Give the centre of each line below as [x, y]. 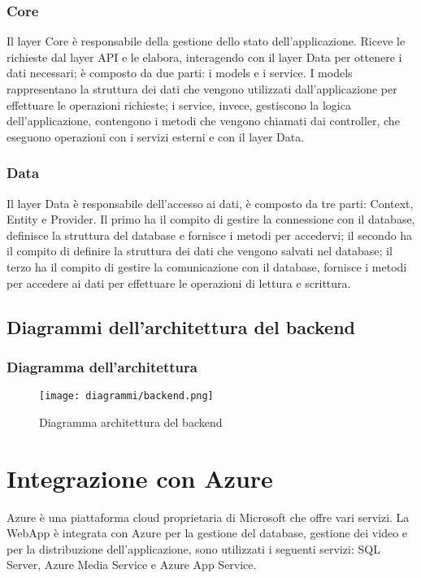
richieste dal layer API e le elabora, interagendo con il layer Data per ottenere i [204, 56]
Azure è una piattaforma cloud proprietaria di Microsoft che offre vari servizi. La [208, 517]
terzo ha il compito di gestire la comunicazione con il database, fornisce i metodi [207, 266]
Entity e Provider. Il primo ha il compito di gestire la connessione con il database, [211, 219]
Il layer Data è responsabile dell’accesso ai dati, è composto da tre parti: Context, [210, 203]
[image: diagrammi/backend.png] [126, 396]
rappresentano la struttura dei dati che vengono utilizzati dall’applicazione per [202, 89]
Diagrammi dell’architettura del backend [181, 326]
